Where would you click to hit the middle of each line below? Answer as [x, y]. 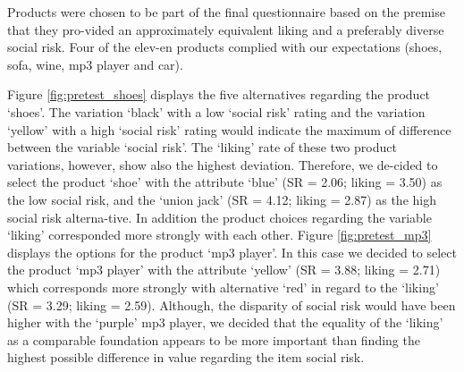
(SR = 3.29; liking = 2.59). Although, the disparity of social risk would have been [232, 304]
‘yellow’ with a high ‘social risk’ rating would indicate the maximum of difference [229, 129]
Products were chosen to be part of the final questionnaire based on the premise [226, 12]
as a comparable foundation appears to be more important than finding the [214, 339]
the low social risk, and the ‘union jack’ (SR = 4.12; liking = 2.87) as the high [222, 199]
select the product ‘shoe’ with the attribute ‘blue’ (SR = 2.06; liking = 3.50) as [225, 182]
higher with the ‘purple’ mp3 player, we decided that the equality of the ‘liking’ [225, 322]
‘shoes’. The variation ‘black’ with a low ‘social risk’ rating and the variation [216, 111]
